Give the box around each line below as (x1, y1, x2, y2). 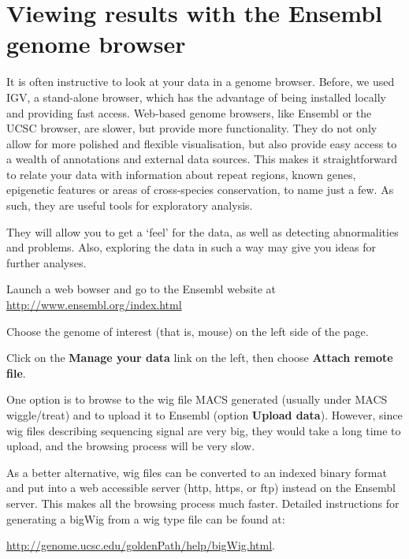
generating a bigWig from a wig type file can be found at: (6, 510, 285, 527)
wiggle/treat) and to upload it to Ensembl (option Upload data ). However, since (6, 407, 403, 423)
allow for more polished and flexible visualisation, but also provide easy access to (6, 135, 397, 151)
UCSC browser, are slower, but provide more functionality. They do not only (6, 120, 377, 136)
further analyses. (6, 254, 87, 270)
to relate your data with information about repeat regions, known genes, (6, 166, 356, 182)
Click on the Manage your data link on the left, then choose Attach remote (6, 349, 393, 366)
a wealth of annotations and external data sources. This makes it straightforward (6, 151, 398, 167)
